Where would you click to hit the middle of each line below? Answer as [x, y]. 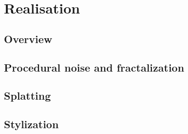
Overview [28, 38]
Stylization [31, 124]
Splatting [28, 96]
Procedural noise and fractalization [94, 67]
